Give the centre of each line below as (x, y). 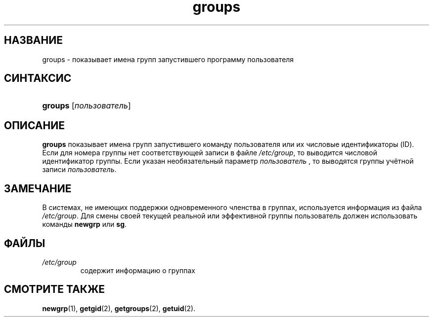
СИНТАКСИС (38, 78)
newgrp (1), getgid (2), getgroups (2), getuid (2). (119, 308)
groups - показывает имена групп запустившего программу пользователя (168, 59)
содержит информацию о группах (138, 270)
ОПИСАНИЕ (34, 125)
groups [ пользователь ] (87, 106)
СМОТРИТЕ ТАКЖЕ (55, 289)
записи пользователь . (79, 170)
